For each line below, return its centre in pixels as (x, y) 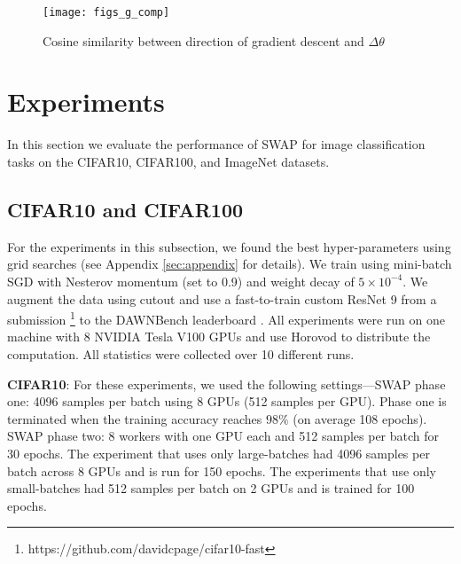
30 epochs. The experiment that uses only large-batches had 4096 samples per (219, 453)
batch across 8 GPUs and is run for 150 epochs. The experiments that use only (222, 470)
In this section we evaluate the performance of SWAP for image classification (216, 144)
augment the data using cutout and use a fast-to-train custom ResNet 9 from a (222, 298)
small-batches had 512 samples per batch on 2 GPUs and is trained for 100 (211, 488)
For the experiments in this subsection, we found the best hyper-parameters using (229, 246)
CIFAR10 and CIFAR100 (125, 209)
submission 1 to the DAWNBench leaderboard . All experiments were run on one (227, 318)
